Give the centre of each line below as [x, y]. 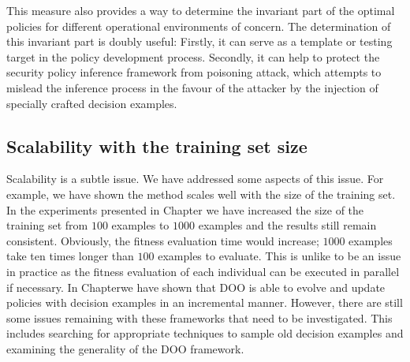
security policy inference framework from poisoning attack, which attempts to [194, 72]
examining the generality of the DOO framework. [125, 348]
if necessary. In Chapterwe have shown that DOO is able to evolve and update [196, 287]
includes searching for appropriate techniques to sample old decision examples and [205, 333]
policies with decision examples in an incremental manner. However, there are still [205, 302]
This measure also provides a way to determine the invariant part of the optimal [201, 10]
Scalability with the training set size [157, 146]
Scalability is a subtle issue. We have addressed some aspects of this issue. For [195, 179]
